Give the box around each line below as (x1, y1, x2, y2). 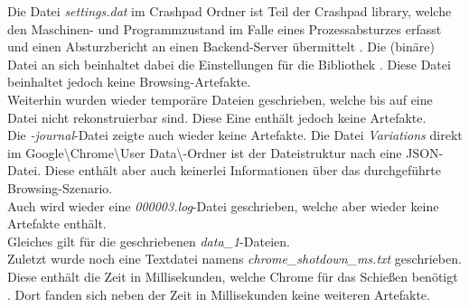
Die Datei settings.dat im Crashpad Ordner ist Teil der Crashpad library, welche (7, 2, 452, 20)
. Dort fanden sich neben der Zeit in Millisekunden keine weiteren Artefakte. (7, 284, 430, 303)
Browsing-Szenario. (7, 178, 113, 197)
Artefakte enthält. (7, 214, 107, 233)
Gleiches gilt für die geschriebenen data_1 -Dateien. (7, 231, 290, 250)
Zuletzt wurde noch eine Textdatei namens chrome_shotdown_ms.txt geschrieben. (7, 249, 462, 268)
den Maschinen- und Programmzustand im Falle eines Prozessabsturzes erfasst (7, 19, 442, 38)
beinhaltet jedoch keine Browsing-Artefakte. (7, 72, 251, 91)
